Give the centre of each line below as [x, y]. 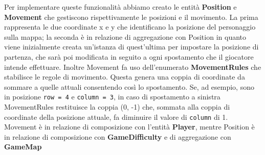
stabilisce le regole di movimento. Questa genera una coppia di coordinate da [125, 77]
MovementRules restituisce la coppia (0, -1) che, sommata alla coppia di [117, 107]
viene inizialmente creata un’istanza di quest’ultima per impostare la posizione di [131, 47]
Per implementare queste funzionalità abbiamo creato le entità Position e [120, 7]
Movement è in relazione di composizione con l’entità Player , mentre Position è [129, 127]
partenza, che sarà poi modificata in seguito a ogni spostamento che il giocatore [129, 56]
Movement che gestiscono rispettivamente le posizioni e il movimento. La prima [131, 17]
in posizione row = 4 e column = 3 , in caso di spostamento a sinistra [112, 97]
